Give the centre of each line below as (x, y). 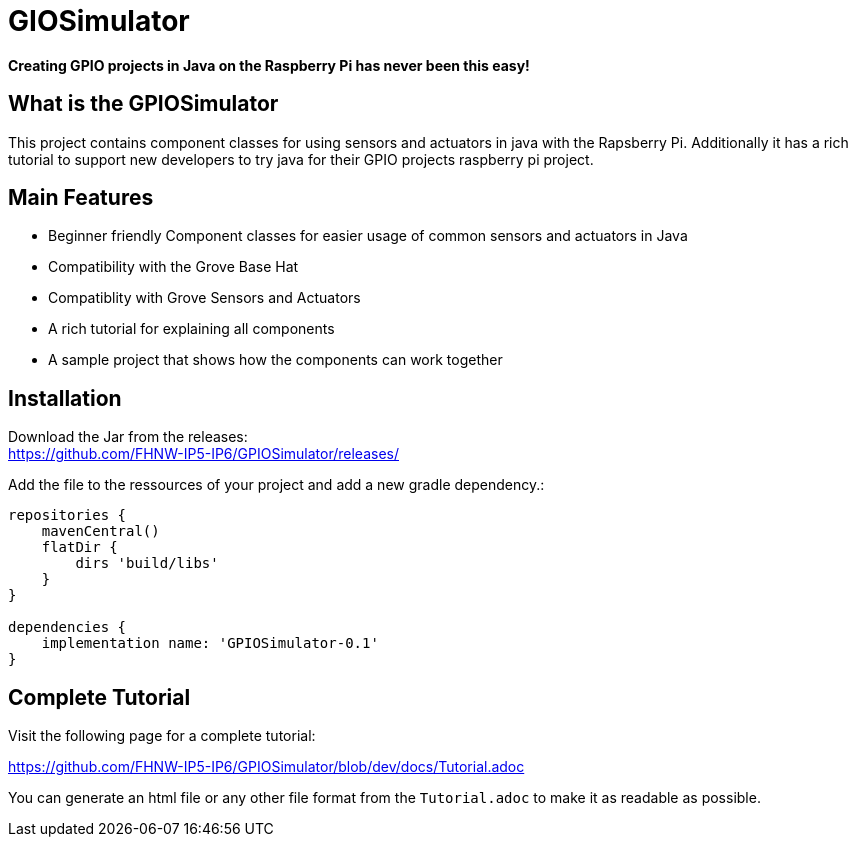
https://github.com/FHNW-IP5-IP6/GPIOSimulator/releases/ (203, 454)
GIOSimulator (99, 21)
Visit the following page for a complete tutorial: (162, 736)
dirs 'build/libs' (147, 563)
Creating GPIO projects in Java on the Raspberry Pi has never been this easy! (269, 65)
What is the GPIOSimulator (143, 104)
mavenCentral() (100, 531)
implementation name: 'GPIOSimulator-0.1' (210, 643)
